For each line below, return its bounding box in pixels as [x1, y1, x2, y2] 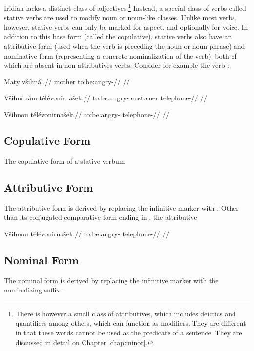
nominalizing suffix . [4, 285, 64, 295]
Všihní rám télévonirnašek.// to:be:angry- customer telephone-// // [4, 93, 208, 103]
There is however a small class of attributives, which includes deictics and [15, 308, 236, 318]
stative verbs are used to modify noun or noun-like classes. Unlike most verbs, [4, 12, 237, 22]
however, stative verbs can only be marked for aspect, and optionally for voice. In [4, 21, 248, 32]
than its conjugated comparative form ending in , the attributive [4, 212, 197, 222]
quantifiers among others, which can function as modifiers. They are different [15, 318, 246, 328]
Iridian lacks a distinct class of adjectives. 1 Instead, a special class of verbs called [4, 1, 246, 13]
